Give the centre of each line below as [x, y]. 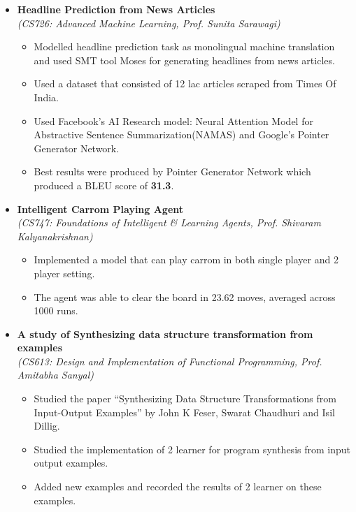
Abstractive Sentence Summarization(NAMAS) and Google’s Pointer [181, 134]
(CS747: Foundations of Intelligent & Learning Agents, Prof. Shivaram [169, 222]
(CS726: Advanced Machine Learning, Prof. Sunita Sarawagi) [149, 23]
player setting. [64, 273]
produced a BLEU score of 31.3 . [104, 185]
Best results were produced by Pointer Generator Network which [172, 171]
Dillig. [47, 426]
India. [46, 97]
